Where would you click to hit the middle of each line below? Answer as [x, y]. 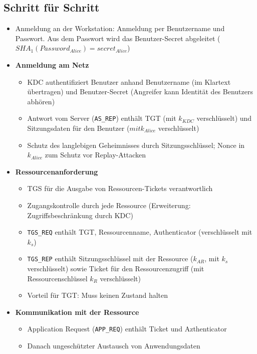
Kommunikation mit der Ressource [77, 312]
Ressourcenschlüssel [57, 278]
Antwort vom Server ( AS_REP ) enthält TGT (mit [102, 118]
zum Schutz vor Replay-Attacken [95, 155]
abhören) [41, 101]
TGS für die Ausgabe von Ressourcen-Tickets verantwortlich [120, 188]
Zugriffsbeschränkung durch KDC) [80, 215]
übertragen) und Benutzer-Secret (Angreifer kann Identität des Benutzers [140, 92]
